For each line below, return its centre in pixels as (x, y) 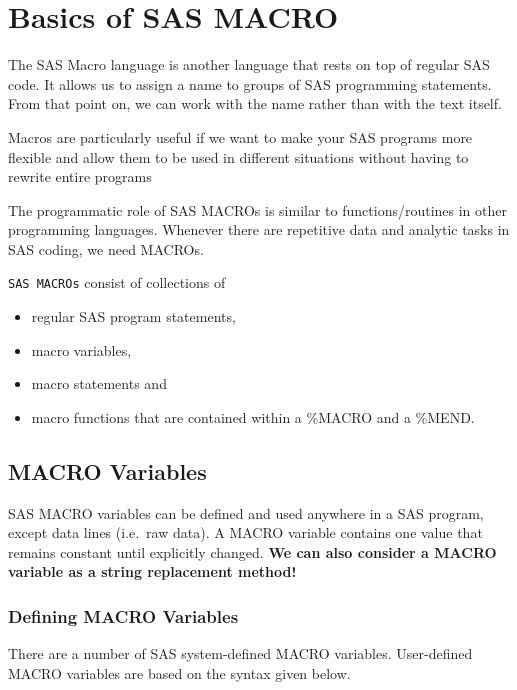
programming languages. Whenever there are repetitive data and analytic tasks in (259, 229)
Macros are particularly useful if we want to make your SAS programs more (240, 136)
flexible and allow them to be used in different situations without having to (238, 156)
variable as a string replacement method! (152, 571)
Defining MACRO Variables (123, 616)
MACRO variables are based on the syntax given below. (179, 672)
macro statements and (99, 383)
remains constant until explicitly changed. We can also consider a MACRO (252, 551)
